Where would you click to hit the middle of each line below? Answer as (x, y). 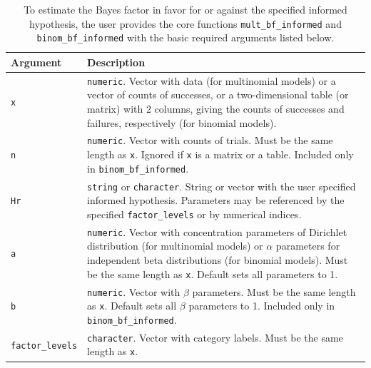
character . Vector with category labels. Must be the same (215, 337)
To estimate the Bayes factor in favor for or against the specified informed (185, 9)
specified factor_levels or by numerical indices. (194, 214)
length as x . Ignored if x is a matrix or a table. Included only (220, 154)
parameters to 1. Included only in (262, 306)
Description (116, 62)
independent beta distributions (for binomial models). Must (218, 260)
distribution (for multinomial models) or (175, 246)
